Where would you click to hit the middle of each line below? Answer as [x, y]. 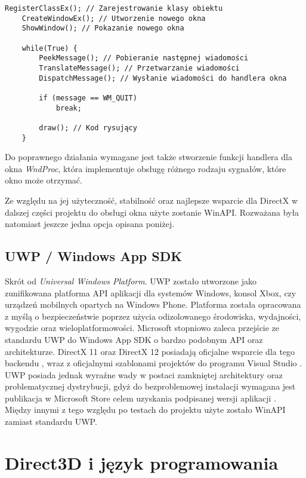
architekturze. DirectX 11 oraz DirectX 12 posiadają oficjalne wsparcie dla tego [150, 351]
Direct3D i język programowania [142, 462]
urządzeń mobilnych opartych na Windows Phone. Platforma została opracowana [153, 304]
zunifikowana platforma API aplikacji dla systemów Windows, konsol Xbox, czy [151, 292]
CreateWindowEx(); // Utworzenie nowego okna [114, 18]
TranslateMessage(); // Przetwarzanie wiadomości [139, 68]
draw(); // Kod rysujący [88, 128]
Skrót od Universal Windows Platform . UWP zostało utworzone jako [131, 281]
